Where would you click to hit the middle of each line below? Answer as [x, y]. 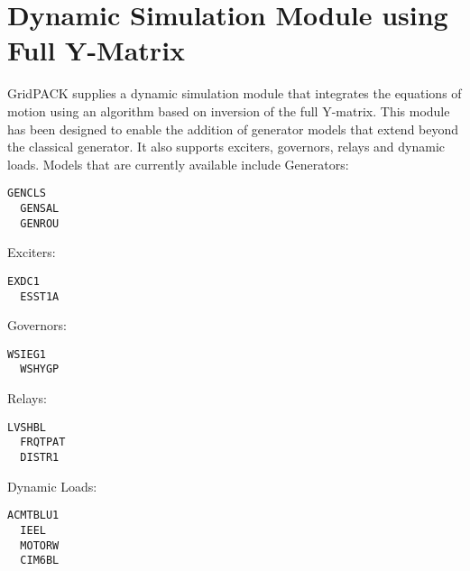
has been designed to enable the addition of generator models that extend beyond [233, 129]
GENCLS [27, 193]
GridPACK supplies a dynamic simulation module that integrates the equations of [235, 93]
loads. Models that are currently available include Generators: [178, 164]
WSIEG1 [27, 354]
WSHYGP [40, 369]
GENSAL [40, 208]
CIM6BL [40, 561]
